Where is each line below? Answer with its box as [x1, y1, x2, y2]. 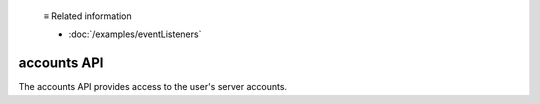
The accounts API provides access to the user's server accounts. [18, 81, 288, 93]
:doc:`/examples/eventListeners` [68, 28, 202, 40]
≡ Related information [43, 10, 132, 22]
